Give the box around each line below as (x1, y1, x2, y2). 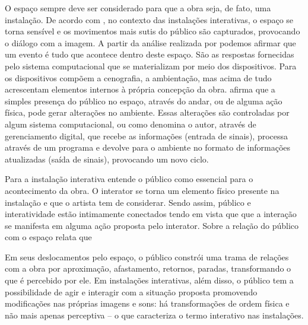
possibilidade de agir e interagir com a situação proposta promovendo (5, 285, 258, 298)
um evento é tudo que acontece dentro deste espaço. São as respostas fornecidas (5, 48, 294, 60)
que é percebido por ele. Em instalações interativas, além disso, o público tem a (5, 274, 294, 286)
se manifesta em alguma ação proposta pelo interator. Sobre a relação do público (5, 219, 299, 231)
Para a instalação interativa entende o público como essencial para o (5, 173, 253, 185)
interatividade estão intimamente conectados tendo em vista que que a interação (5, 208, 297, 220)
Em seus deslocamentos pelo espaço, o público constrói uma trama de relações (5, 250, 289, 263)
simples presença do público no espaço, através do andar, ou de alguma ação (5, 94, 282, 107)
